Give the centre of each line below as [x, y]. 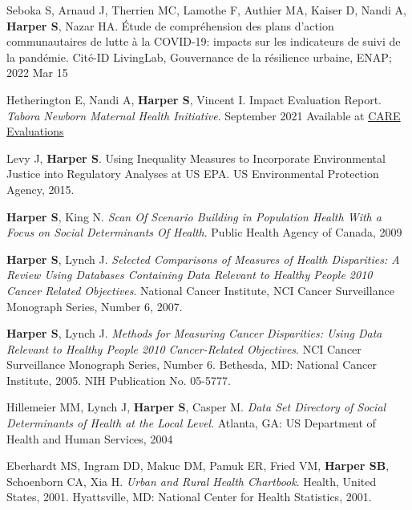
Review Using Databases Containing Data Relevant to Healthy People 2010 [190, 275]
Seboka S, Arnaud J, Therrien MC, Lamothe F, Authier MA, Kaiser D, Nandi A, [206, 10]
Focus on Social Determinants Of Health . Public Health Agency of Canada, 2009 [204, 232]
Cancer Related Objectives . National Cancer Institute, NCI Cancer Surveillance [200, 290]
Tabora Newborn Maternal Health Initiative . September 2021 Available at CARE [204, 115]
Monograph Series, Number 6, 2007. [95, 306]
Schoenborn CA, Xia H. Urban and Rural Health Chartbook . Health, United [192, 481]
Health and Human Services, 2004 [90, 438]
